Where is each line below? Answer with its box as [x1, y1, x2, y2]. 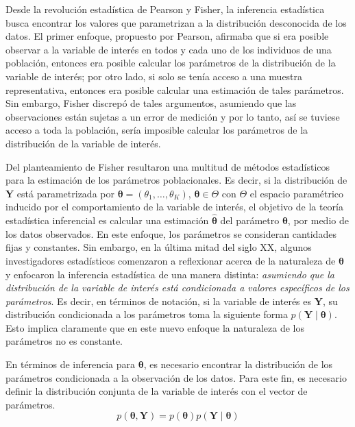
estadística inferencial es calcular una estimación [5, 213, 209, 228]
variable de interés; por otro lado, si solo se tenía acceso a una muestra [5, 69, 303, 83]
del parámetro [220, 213, 280, 228]
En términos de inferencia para [5, 357, 136, 371]
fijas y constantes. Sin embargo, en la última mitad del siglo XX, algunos [5, 240, 312, 254]
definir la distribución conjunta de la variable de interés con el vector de [5, 384, 308, 398]
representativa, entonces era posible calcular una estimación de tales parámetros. [5, 82, 344, 97]
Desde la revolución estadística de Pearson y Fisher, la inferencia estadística [5, 2, 325, 16]
